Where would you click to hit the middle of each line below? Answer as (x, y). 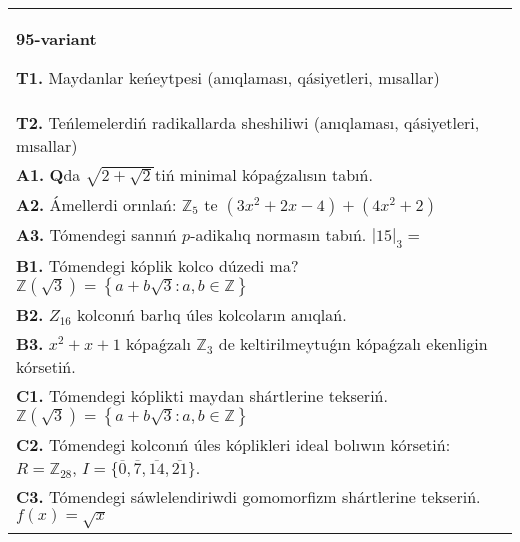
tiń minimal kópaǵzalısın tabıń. (263, 174)
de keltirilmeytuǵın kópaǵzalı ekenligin (353, 344)
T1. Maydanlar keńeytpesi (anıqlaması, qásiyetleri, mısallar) (228, 77)
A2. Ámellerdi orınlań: (96, 204)
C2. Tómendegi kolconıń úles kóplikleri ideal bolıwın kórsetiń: (233, 445)
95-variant (56, 38)
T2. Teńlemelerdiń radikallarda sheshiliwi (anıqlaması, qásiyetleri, (248, 122)
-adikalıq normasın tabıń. (278, 234)
